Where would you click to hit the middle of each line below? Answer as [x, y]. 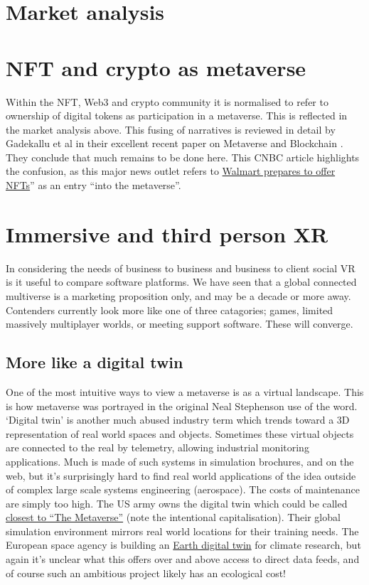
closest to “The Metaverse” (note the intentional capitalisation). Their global [173, 517]
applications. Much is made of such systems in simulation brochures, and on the [180, 461]
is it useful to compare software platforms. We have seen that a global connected [181, 282]
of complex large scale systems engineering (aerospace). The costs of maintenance [183, 489]
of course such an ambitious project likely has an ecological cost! [146, 573]
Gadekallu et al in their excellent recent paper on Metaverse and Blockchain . [175, 143]
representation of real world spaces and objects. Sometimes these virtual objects [180, 433]
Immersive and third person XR [167, 234]
